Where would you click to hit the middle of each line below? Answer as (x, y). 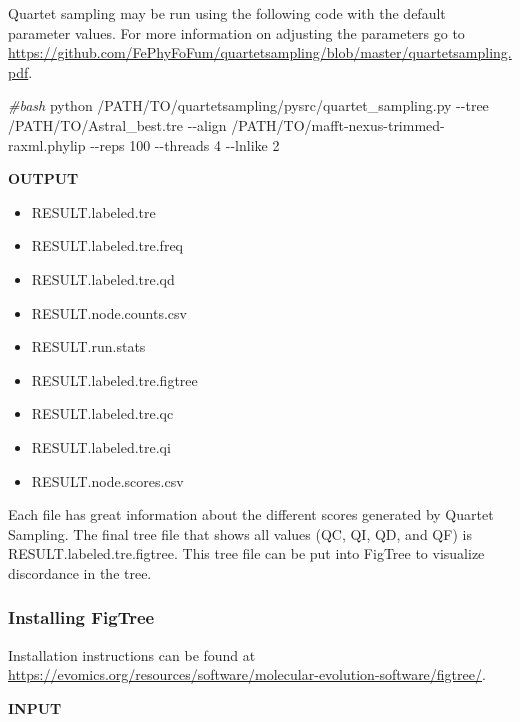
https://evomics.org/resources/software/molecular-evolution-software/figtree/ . (247, 674)
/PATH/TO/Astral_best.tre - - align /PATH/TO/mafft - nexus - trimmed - (226, 124)
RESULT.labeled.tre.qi (101, 446)
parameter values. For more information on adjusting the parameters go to (236, 32)
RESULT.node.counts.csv (109, 312)
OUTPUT (43, 178)
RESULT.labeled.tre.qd (103, 278)
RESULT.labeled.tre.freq (107, 245)
